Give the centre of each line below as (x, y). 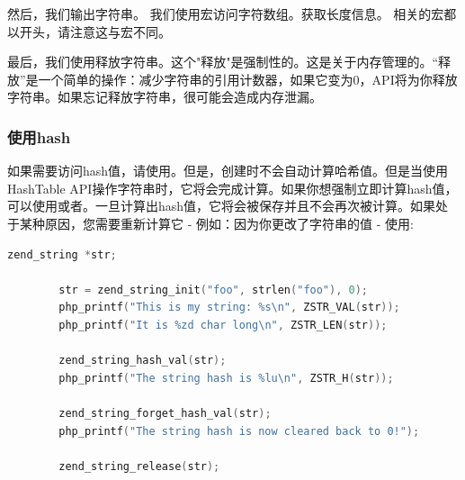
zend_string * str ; (62, 254)
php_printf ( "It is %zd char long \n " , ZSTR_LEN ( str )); (223, 325)
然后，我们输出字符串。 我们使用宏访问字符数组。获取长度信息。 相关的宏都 (232, 14)
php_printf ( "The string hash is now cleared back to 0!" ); (239, 431)
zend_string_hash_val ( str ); (143, 361)
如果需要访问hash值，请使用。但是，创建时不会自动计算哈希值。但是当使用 (228, 171)
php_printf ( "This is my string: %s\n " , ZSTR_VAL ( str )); (229, 308)
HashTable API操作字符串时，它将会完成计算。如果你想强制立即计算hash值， (232, 188)
